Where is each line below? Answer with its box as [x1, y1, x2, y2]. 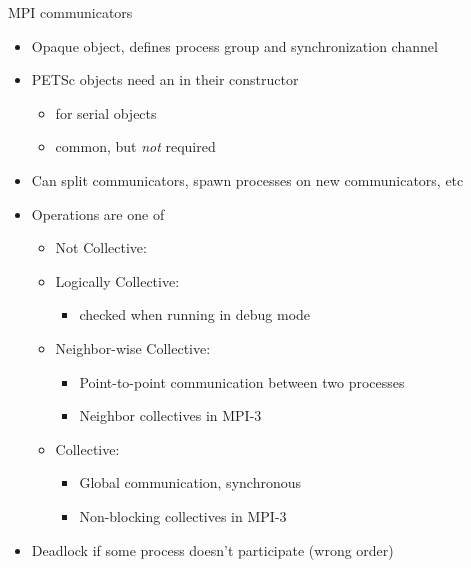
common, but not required [55, 136, 216, 157]
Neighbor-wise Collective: [55, 337, 211, 358]
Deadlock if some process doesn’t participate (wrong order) [31, 539, 394, 560]
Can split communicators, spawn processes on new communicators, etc [31, 169, 464, 190]
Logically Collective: [55, 270, 180, 291]
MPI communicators [8, 2, 133, 22]
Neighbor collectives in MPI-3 [79, 405, 262, 426]
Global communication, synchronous [79, 472, 301, 493]
